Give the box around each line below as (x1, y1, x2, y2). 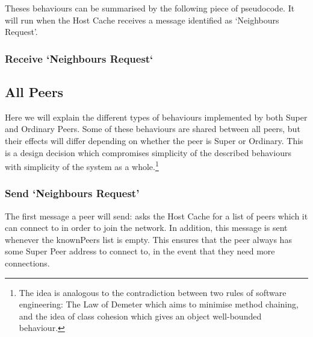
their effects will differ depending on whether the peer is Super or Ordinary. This (5, 134, 303, 147)
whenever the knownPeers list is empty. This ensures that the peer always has (5, 233, 292, 245)
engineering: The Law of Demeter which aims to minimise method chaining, (19, 298, 299, 310)
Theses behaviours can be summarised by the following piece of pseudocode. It (5, 2, 295, 14)
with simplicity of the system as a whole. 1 (5, 159, 159, 172)
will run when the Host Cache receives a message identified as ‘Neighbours (5, 13, 279, 26)
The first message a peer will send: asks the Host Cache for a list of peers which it (5, 209, 308, 222)
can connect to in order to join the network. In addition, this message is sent (5, 221, 288, 234)
